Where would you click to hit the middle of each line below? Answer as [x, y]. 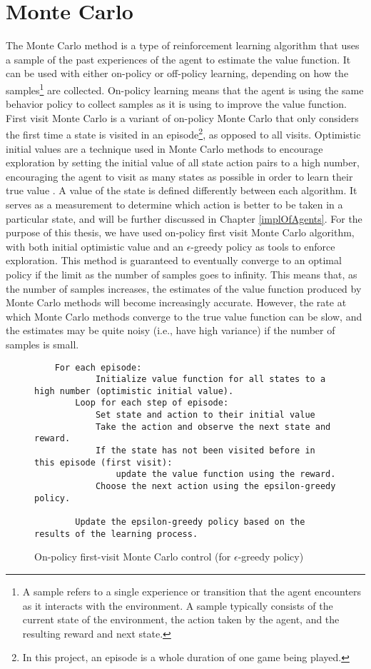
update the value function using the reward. [226, 474]
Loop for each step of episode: [152, 403]
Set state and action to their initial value [205, 415]
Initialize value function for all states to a [210, 379]
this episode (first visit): [103, 462]
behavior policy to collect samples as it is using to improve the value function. [177, 104]
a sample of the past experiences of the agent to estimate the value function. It [178, 59]
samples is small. [42, 344]
